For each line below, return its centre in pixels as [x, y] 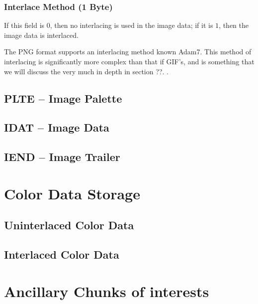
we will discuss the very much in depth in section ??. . [86, 71]
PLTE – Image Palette [63, 98]
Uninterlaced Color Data [69, 225]
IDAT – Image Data [57, 127]
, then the [234, 25]
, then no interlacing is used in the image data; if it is [131, 25]
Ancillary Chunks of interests [107, 291]
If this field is [24, 25]
